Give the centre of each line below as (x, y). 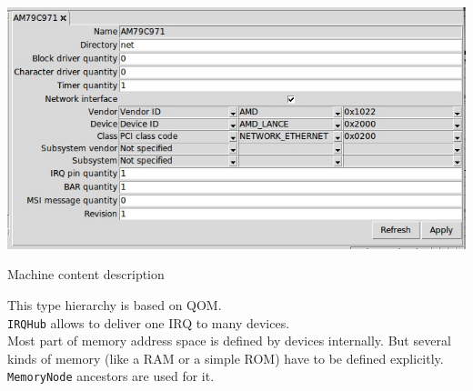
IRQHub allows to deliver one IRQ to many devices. (149, 322)
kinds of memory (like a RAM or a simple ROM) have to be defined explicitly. (226, 358)
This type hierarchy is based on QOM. (115, 304)
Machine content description (86, 274)
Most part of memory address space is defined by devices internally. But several (229, 341)
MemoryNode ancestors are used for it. (111, 376)
